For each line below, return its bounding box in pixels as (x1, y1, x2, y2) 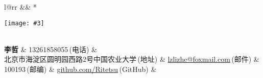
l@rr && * (4, 2, 37, 12)
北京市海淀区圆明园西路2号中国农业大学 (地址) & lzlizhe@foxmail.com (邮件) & (4, 54, 259, 64)
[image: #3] (4, 19, 44, 27)
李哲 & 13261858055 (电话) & (4, 44, 98, 54)
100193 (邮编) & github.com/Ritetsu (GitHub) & (4, 64, 157, 74)
